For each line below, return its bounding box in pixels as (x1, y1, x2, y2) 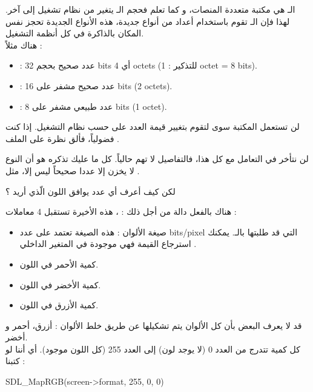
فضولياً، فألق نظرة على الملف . (5, 132, 119, 144)
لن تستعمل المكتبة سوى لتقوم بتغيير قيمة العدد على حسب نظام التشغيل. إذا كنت (5, 120, 300, 133)
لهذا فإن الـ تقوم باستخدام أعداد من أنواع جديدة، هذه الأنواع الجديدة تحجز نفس (5, 15, 290, 27)
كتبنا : (5, 354, 25, 367)
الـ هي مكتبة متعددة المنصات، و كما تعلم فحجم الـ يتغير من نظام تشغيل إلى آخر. (5, 3, 295, 15)
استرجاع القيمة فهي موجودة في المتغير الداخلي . (19, 237, 197, 250)
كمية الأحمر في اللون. (19, 257, 99, 270)
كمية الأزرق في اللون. (19, 299, 99, 311)
